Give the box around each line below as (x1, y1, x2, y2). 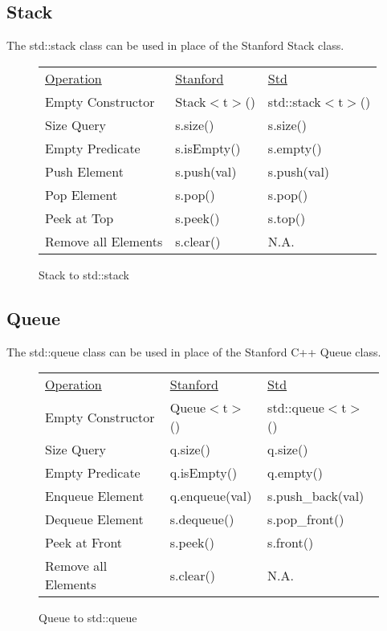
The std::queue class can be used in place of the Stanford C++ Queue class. (6, 343, 381, 360)
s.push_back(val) (267, 486, 365, 506)
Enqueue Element (45, 486, 145, 506)
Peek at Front (45, 533, 123, 552)
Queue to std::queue (39, 609, 137, 626)
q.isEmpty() (169, 463, 238, 482)
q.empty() (267, 463, 324, 482)
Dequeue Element (45, 510, 144, 529)
